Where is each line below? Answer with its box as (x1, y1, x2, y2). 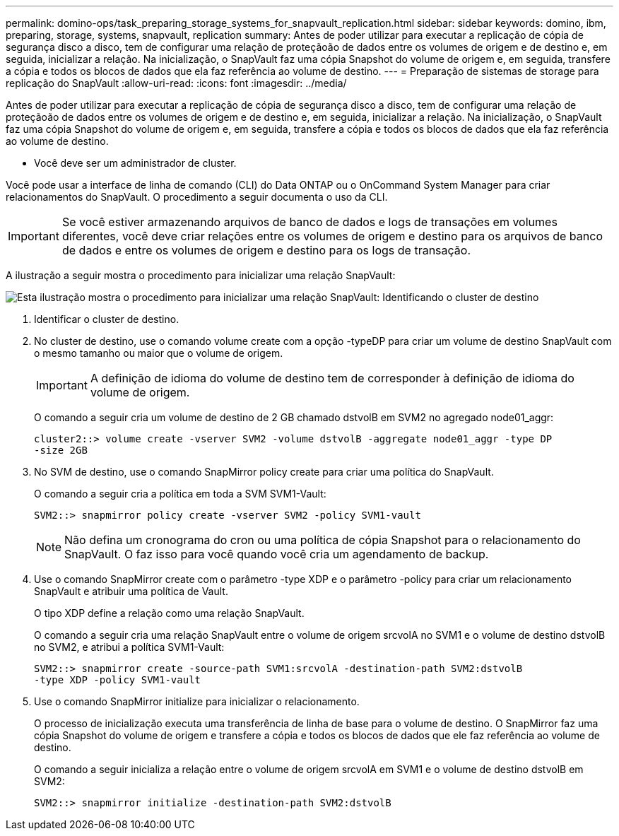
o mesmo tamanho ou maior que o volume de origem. (34, 347, 283, 359)
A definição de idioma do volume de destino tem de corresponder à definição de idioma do (90, 371, 574, 385)
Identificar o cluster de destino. (34, 313, 179, 325)
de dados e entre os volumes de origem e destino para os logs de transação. (61, 243, 471, 257)
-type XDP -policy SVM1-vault (34, 674, 201, 685)
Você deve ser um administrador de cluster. (34, 157, 237, 169)
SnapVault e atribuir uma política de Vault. (34, 585, 228, 597)
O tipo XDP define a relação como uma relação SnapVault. (34, 607, 305, 619)
